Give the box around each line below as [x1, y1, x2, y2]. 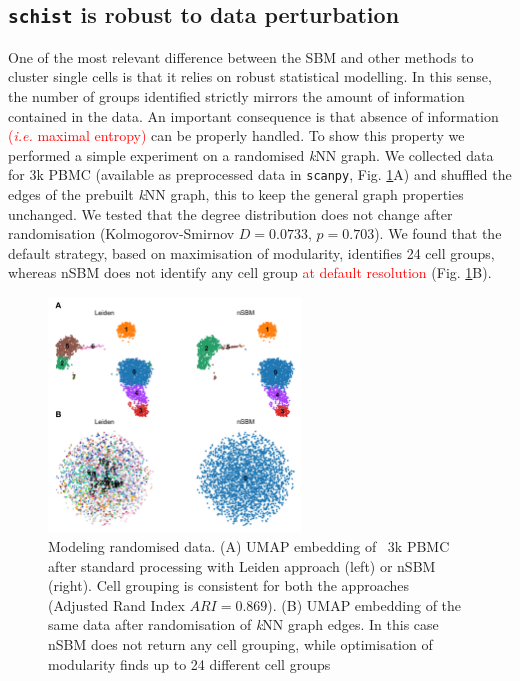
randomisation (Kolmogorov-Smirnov [8, 223, 235, 244]
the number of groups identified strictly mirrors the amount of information [8, 85, 465, 106]
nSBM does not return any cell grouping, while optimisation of [48, 634, 433, 655]
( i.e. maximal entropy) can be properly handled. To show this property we [8, 125, 465, 146]
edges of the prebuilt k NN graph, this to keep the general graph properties [8, 184, 464, 204]
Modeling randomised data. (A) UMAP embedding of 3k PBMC [48, 536, 450, 557]
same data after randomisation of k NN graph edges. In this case [48, 614, 439, 635]
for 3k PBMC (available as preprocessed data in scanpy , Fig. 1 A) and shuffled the [8, 164, 512, 185]
